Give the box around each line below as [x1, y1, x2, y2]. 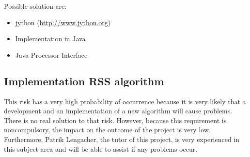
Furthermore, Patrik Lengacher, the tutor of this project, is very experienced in [4, 134, 240, 144]
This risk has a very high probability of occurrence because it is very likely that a [4, 96, 246, 106]
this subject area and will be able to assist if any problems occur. [4, 143, 198, 154]
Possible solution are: [4, 1, 67, 11]
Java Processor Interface [15, 49, 88, 60]
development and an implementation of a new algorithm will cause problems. [4, 106, 233, 116]
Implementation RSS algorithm [4, 73, 164, 88]
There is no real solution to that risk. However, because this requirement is [4, 115, 227, 125]
